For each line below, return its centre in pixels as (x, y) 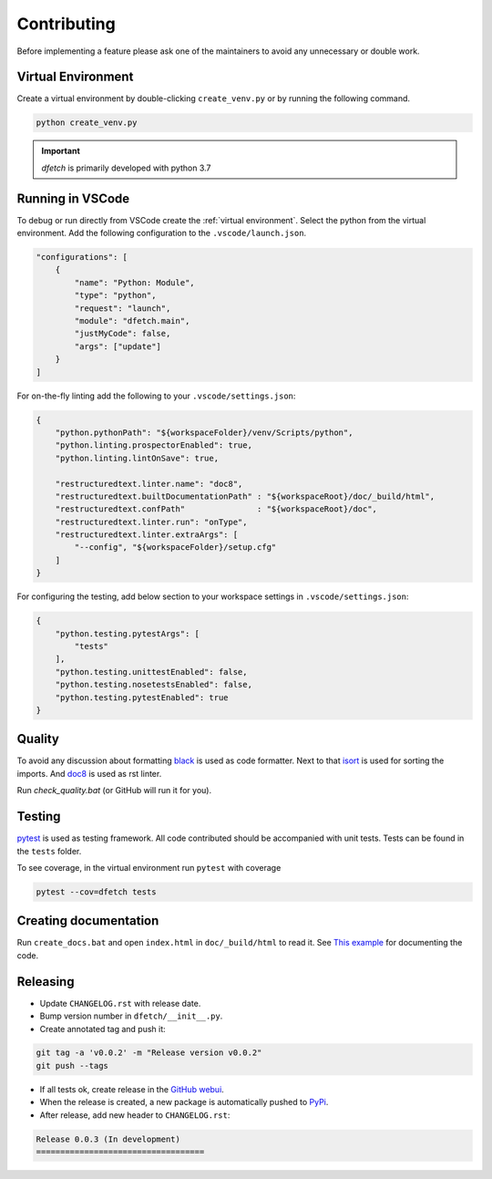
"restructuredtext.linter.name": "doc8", (149, 484)
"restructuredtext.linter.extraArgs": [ (147, 535)
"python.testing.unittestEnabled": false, (151, 672)
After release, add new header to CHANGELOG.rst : (135, 1115)
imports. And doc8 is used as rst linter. (89, 773)
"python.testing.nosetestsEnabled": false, (154, 685)
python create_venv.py (87, 123)
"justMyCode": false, (123, 334)
